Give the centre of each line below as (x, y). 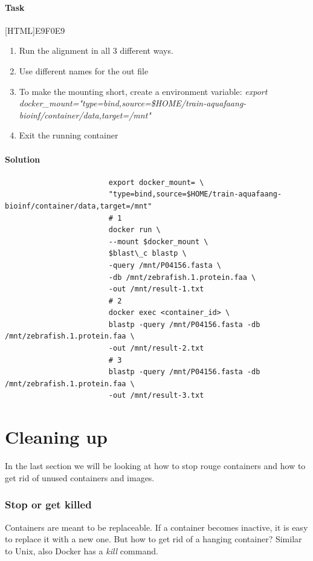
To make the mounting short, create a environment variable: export (143, 91)
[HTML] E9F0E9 (35, 30)
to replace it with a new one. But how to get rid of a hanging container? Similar (153, 539)
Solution (23, 159)
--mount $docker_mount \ (158, 242)
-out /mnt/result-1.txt (156, 289)
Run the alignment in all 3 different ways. (96, 50)
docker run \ (134, 230)
